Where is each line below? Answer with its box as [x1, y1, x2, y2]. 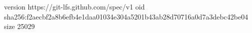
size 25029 [4, 21, 35, 31]
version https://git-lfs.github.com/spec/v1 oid [4, 1, 145, 11]
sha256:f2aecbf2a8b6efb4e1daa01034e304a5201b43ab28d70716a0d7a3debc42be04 [4, 11, 248, 21]
